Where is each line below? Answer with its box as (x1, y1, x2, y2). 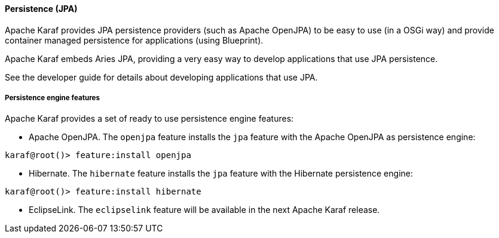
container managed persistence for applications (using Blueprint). (5, 35, 264, 45)
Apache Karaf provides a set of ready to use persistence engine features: (5, 113, 294, 124)
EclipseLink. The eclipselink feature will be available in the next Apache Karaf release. (29, 205, 380, 215)
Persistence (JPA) (5, 4, 78, 14)
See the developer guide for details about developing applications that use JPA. (5, 72, 318, 82)
